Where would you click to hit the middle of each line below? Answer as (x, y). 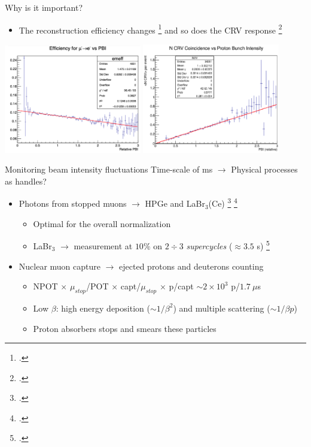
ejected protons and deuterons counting (191, 266)
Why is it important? (44, 7)
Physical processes (264, 169)
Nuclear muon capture (60, 266)
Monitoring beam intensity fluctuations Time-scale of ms (109, 169)
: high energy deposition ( (103, 308)
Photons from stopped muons (73, 203)
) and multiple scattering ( (222, 308)
